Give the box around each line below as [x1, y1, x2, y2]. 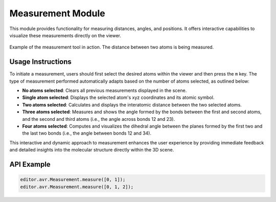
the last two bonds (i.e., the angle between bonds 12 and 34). [22, 130, 152, 136]
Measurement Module [9, 8, 105, 19]
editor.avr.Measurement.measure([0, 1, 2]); [20, 184, 134, 190]
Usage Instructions [9, 58, 72, 66]
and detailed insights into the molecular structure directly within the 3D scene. [9, 147, 174, 153]
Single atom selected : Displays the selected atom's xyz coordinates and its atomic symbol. [22, 94, 215, 100]
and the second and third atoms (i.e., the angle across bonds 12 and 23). [22, 116, 175, 122]
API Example [9, 160, 51, 168]
